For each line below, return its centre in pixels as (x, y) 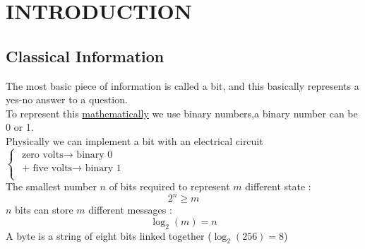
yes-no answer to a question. (67, 99)
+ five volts (47, 168)
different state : (278, 186)
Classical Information (85, 56)
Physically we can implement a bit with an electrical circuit (134, 140)
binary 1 (103, 168)
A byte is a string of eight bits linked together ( (109, 235)
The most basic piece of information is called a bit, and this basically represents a (182, 85)
